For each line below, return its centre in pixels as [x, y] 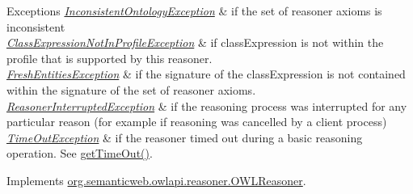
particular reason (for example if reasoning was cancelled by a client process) [197, 122]
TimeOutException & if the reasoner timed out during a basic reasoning [185, 137]
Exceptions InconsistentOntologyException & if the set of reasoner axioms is [194, 11]
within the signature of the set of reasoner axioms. [131, 89]
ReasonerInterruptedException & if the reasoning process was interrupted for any [207, 105]
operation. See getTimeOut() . [80, 153]
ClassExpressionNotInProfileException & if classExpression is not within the [195, 42]
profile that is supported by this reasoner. [110, 58]
